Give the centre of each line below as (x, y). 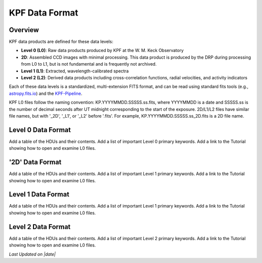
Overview (24, 30)
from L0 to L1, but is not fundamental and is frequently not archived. (89, 64)
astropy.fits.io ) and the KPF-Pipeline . (46, 93)
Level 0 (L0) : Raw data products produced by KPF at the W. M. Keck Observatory (102, 51)
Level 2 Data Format (40, 227)
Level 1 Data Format (39, 194)
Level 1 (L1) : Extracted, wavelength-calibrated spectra (75, 71)
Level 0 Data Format (40, 130)
